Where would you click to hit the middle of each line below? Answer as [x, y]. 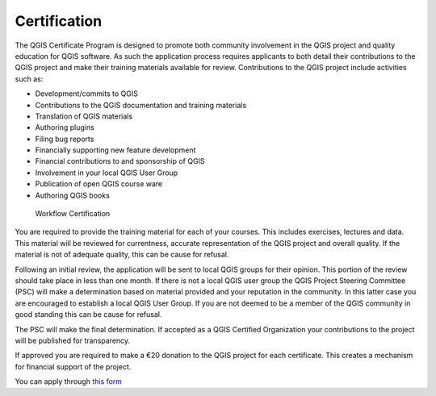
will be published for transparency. [73, 340]
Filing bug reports [65, 139]
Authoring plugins [65, 127]
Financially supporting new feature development [115, 150]
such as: [29, 79]
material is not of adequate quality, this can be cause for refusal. [122, 255]
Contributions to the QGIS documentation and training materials [141, 105]
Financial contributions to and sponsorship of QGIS [120, 161]
